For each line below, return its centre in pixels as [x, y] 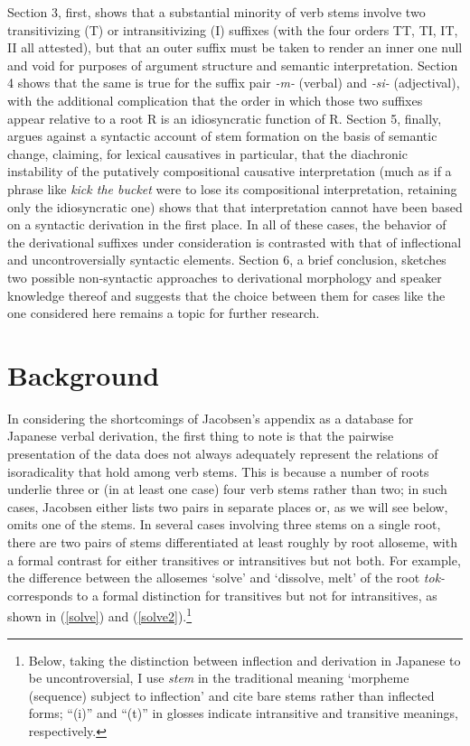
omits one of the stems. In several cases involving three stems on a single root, [224, 524]
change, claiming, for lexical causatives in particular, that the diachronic [207, 153]
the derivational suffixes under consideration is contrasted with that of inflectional [235, 242]
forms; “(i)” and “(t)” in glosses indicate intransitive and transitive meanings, [243, 713]
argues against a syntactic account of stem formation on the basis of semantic [222, 136]
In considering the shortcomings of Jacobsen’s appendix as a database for [211, 418]
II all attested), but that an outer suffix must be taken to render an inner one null [235, 47]
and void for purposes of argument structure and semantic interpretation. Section [233, 65]
